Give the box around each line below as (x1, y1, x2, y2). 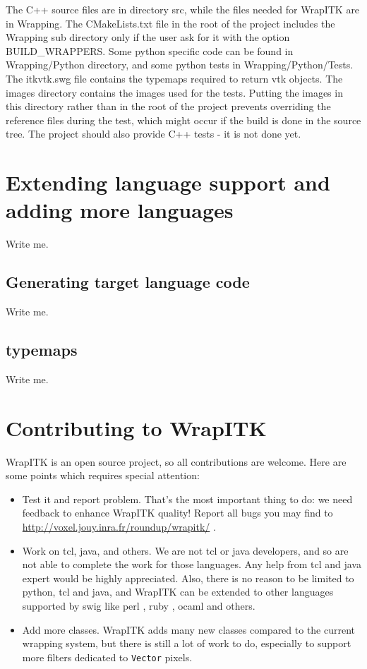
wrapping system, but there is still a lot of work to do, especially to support (22, 636, 351, 651)
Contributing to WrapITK (6, 413, 267, 442)
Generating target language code (6, 271, 250, 293)
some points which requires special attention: (6, 468, 200, 483)
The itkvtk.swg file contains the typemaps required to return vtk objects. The (6, 71, 343, 85)
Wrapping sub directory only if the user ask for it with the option (6, 30, 290, 44)
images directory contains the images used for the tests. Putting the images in (6, 85, 343, 100)
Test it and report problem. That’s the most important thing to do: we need (22, 491, 353, 506)
